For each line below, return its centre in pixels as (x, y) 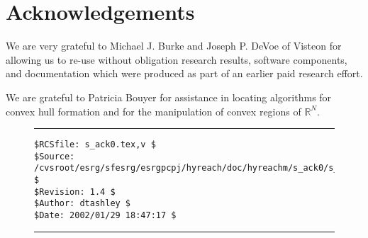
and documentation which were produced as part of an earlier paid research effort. (184, 73)
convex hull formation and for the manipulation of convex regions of (154, 111)
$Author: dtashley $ (83, 204)
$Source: (55, 156)
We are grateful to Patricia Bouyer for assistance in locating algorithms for (169, 97)
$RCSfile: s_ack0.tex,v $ (95, 145)
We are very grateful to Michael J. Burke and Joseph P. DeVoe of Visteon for (174, 46)
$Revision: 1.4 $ (75, 192)
